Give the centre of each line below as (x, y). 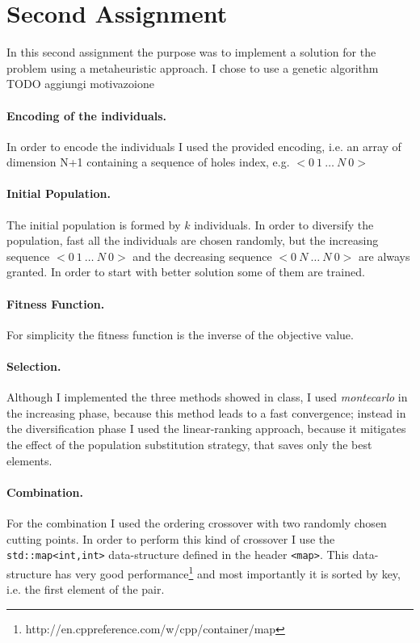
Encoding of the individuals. (87, 115)
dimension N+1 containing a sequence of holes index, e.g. (148, 162)
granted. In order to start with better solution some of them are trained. (186, 272)
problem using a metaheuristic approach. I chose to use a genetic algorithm (193, 67)
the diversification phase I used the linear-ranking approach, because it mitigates (206, 429)
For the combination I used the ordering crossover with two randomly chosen (197, 523)
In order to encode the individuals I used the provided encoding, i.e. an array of (204, 146)
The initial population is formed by (94, 224)
